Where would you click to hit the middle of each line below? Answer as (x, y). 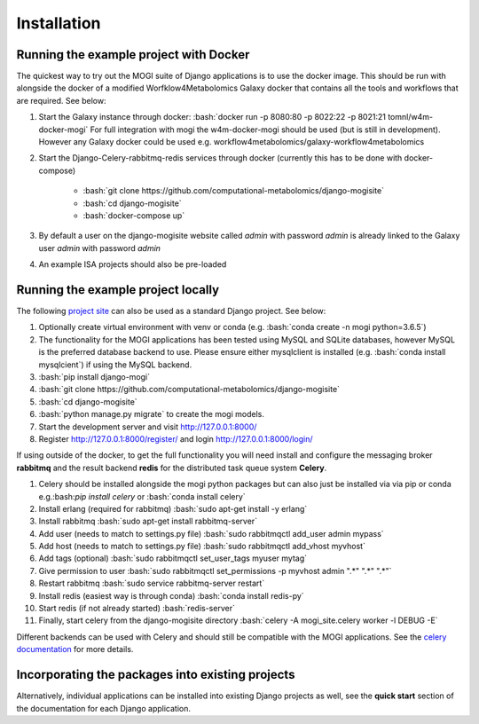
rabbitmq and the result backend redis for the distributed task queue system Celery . (172, 468)
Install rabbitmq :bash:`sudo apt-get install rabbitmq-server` (148, 521)
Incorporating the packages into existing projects (156, 675)
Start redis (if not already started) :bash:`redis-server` (137, 609)
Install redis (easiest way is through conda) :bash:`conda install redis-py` (172, 595)
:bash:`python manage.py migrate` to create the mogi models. (152, 414)
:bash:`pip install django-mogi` (94, 377)
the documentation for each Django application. (103, 708)
